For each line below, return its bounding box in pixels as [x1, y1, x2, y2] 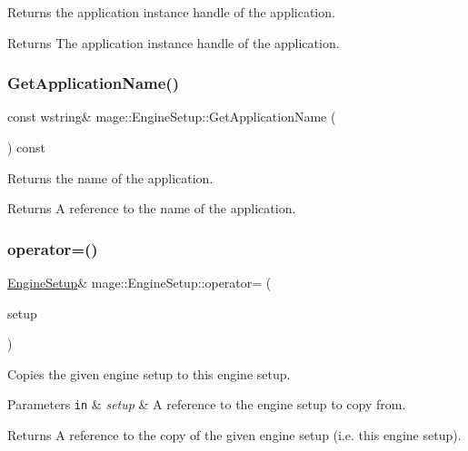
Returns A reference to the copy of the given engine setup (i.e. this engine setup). [7, 426, 462, 445]
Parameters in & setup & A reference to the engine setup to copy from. [7, 395, 406, 414]
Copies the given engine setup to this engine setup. [7, 364, 291, 383]
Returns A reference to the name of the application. [7, 199, 296, 218]
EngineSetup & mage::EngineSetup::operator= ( [7, 273, 272, 291]
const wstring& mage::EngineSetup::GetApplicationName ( [7, 107, 336, 126]
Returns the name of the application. [7, 168, 214, 187]
